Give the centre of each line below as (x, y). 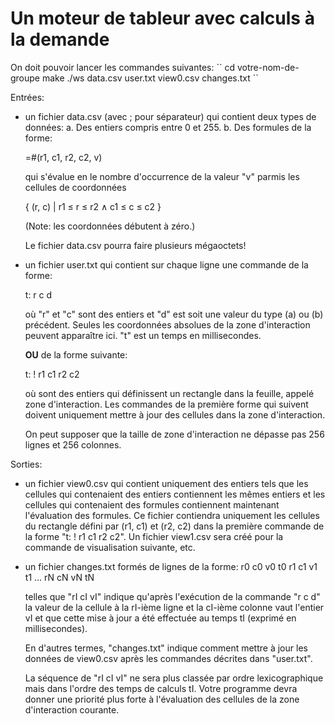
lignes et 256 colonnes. (73, 444)
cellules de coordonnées (75, 187)
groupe (25, 78)
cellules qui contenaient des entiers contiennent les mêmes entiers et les (175, 494)
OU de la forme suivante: (76, 354)
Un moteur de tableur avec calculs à (162, 18)
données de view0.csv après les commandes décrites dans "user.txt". (168, 658)
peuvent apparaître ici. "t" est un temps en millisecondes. (143, 335)
